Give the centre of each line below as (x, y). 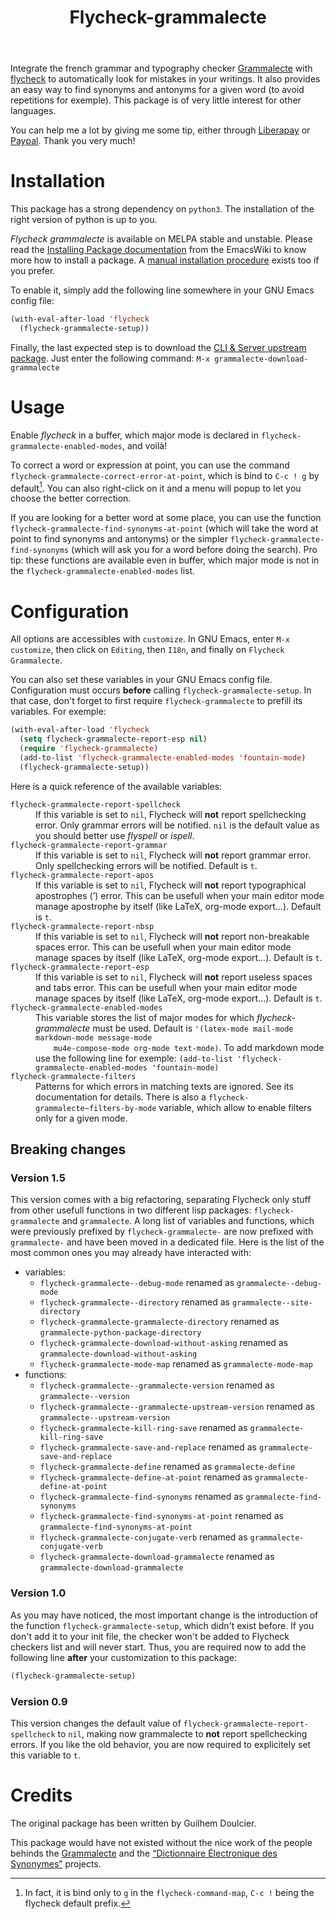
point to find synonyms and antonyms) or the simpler (119, 539)
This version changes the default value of (96, 1723)
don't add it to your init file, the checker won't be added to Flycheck (150, 1636)
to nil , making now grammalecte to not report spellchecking (182, 1733)
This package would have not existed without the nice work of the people (161, 1842)
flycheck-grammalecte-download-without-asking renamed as (164, 1343)
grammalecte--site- (272, 1303)
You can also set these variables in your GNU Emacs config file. (141, 680)
